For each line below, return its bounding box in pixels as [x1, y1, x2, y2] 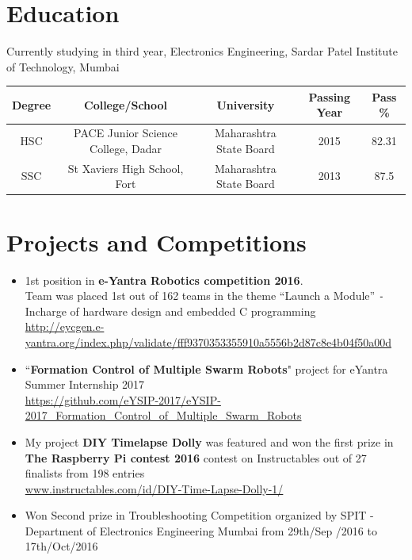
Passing [308, 88, 351, 105]
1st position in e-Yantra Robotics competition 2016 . [25, 271, 303, 288]
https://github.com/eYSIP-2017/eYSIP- [25, 391, 221, 408]
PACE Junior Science [74, 125, 177, 141]
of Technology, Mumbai [6, 58, 120, 75]
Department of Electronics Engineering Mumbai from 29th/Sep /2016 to [25, 522, 377, 539]
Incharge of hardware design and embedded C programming [25, 302, 316, 319]
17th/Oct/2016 [25, 538, 98, 554]
